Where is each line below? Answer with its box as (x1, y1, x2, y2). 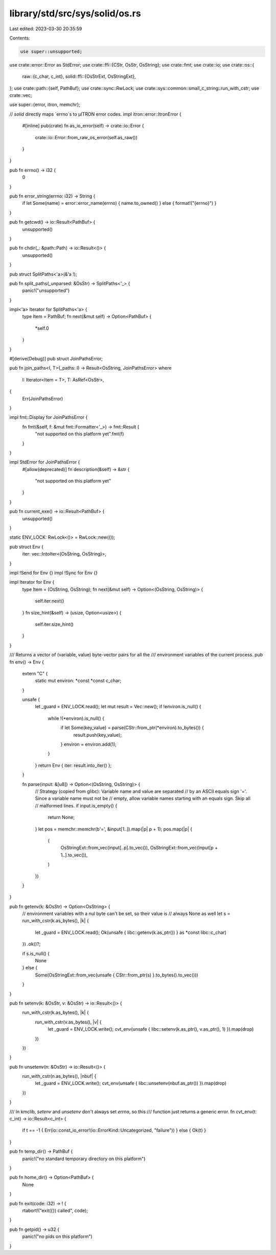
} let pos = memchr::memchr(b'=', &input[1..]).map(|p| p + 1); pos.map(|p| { (35, 826, 193, 832)
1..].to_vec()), (60, 852, 88, 858)
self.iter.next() (35, 598, 64, 604)
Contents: (9, 35, 30, 41)
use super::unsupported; (20, 49, 83, 54)
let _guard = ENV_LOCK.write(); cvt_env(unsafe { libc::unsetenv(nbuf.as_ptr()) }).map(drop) (35, 1080, 227, 1087)
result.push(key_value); (73, 732, 122, 738)
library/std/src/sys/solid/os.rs (9, 8, 141, 19)
